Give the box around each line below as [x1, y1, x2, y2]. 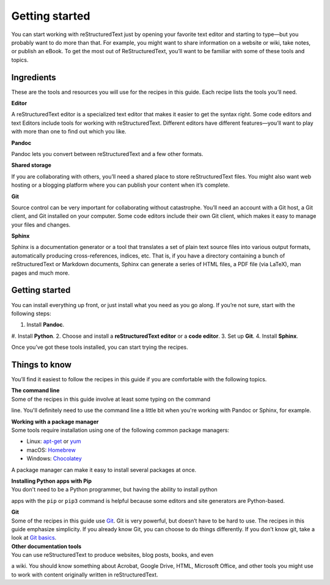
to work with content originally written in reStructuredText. [11, 571, 158, 578]
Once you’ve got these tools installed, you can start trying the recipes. [11, 343, 189, 351]
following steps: [11, 310, 51, 317]
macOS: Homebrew [26, 446, 76, 453]
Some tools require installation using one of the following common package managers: [11, 426, 229, 434]
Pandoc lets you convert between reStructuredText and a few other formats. [11, 150, 204, 157]
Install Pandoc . [26, 321, 65, 329]
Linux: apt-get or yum [26, 438, 81, 445]
